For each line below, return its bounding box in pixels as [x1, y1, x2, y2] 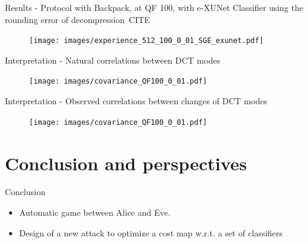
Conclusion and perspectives [5, 150, 247, 175]
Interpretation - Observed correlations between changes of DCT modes [5, 95, 267, 107]
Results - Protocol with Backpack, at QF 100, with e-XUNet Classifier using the [5, 1, 303, 13]
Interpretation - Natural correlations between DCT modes [5, 53, 221, 66]
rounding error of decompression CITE [5, 13, 150, 25]
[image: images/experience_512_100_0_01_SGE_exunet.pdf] [29, 36, 264, 45]
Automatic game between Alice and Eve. [19, 206, 170, 219]
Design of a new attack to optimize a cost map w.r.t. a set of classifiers [19, 226, 283, 239]
